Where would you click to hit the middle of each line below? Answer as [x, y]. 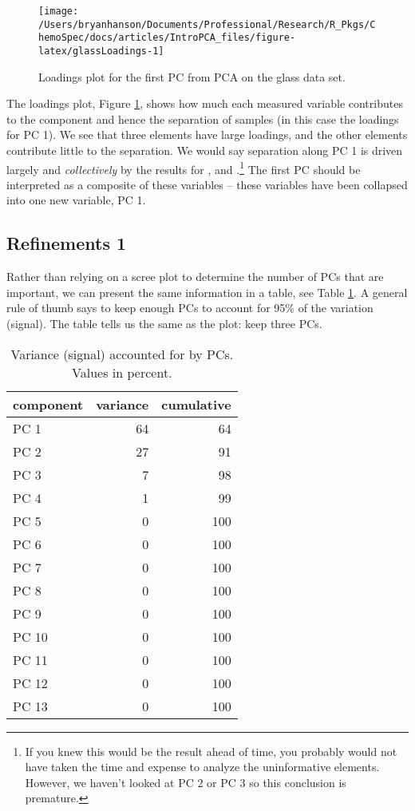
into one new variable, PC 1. [76, 200]
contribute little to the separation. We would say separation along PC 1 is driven [205, 150]
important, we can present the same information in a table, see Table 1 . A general [207, 292]
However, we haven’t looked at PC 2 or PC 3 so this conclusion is [186, 782]
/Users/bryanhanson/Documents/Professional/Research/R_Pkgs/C [207, 24]
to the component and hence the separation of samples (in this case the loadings [203, 119]
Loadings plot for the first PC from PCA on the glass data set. [192, 76]
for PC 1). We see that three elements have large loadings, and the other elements [207, 135]
